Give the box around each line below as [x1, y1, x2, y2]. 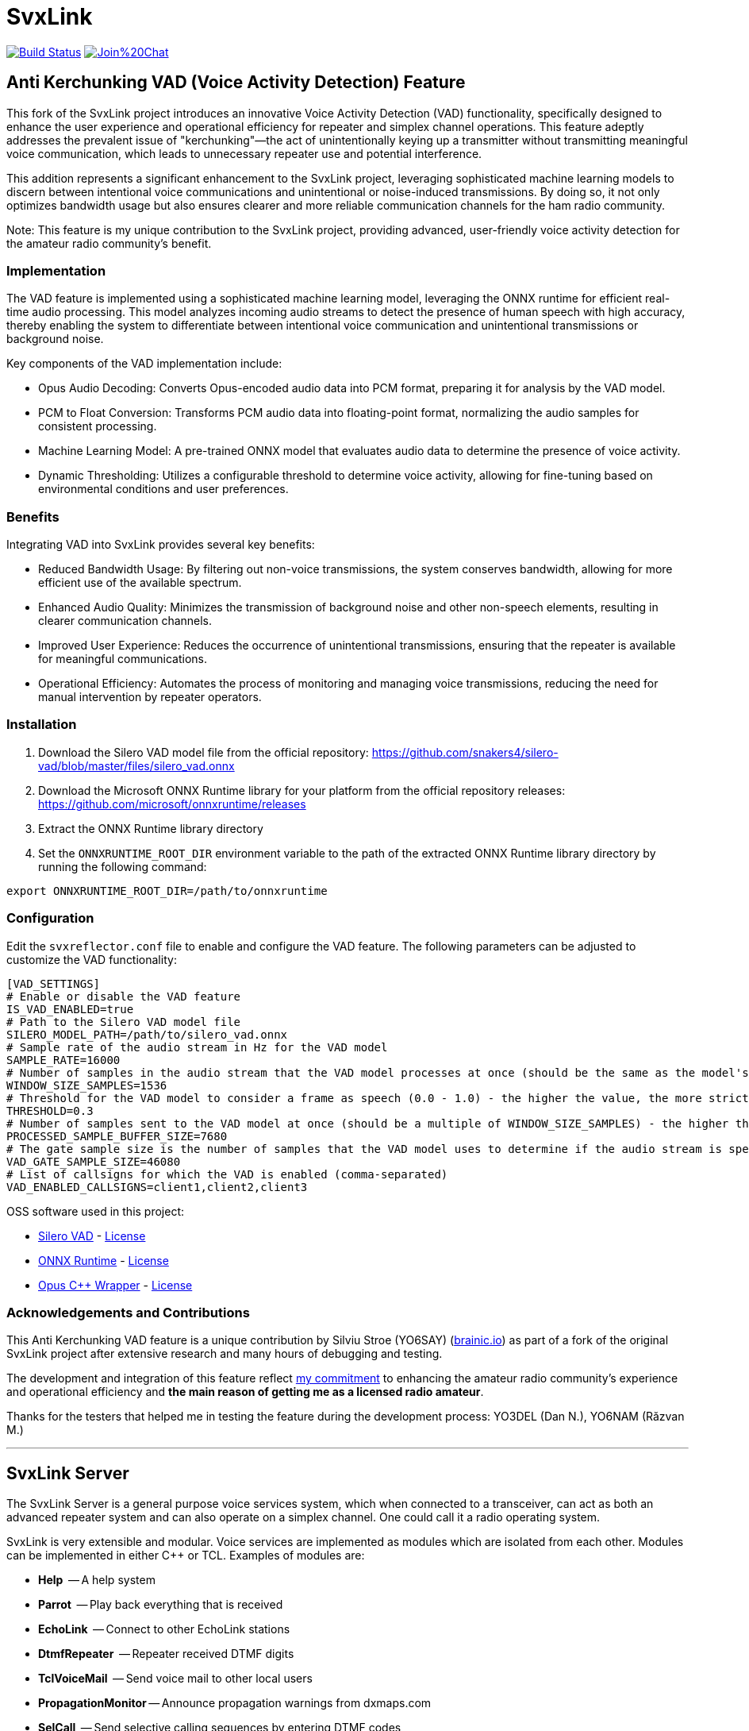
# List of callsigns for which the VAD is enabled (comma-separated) [6, 1167, 448, 1181]
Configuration [6, 910, 94, 927]
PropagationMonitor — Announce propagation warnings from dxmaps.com [38, 1696, 432, 1710]
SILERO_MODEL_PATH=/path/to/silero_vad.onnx [6, 1027, 288, 1041]
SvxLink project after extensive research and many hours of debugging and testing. [6, 1347, 443, 1361]
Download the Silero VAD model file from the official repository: [38, 745, 369, 759]
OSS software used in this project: [6, 1204, 185, 1218]
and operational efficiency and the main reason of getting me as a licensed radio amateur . [6, 1385, 484, 1399]
